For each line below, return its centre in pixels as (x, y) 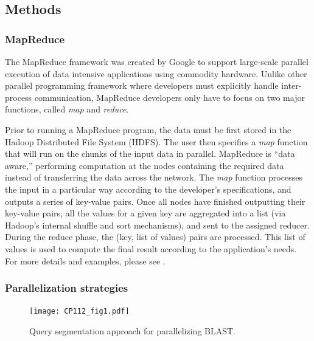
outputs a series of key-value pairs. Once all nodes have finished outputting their (155, 201)
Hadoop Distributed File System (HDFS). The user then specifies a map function (156, 141)
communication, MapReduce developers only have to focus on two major (169, 97)
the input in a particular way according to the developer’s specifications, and (148, 189)
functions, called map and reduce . (67, 109)
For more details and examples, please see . (85, 260)
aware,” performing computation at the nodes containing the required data (145, 165)
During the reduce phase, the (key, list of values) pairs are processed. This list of (155, 237)
